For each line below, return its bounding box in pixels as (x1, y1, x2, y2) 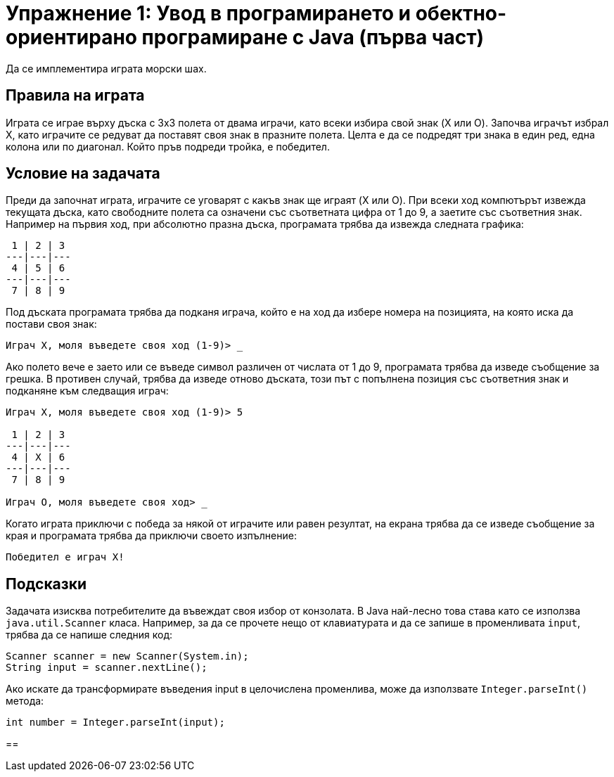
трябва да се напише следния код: (6, 629, 173, 641)
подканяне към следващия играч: (6, 385, 169, 397)
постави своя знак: (6, 318, 97, 330)
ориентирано (6, 25, 137, 49)
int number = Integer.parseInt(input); (6, 717, 225, 728)
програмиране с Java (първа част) (141, 25, 485, 49)
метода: (6, 695, 44, 707)
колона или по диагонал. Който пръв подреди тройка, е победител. (6, 140, 330, 153)
